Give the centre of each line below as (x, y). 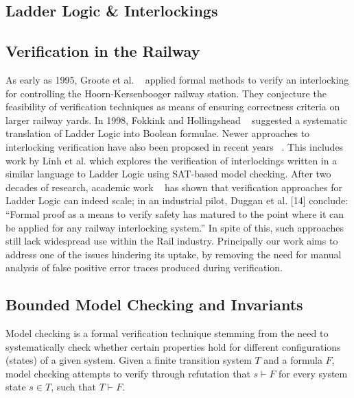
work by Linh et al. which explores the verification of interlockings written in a (172, 160)
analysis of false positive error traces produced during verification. (144, 268)
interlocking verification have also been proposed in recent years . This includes (175, 146)
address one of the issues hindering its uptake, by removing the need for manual (174, 254)
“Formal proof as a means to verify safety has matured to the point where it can (175, 213)
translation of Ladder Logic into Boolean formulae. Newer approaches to (158, 133)
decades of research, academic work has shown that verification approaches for (174, 187)
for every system (313, 373)
